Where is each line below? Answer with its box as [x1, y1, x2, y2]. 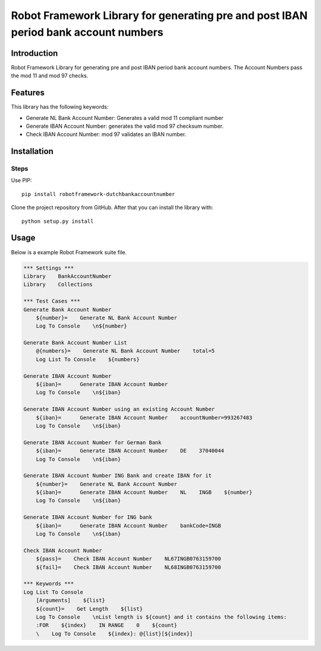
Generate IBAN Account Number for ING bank [23, 514, 153, 521]
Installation [11, 146, 53, 157]
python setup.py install [21, 217, 94, 225]
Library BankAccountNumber [23, 273, 112, 279]
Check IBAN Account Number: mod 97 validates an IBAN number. [26, 131, 187, 138]
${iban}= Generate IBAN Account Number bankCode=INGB [36, 522, 221, 529]
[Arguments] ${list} [36, 597, 105, 604]
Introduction [11, 48, 58, 58]
